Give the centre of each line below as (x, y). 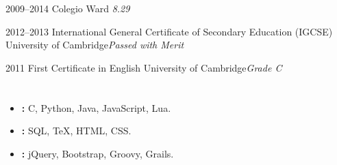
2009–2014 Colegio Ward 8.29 (68, 8)
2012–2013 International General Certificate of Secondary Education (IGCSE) (169, 31)
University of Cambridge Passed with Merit (95, 45)
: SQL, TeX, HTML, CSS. (76, 131)
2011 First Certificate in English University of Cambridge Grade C (144, 67)
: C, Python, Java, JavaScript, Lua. (96, 107)
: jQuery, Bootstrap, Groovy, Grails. (98, 153)
